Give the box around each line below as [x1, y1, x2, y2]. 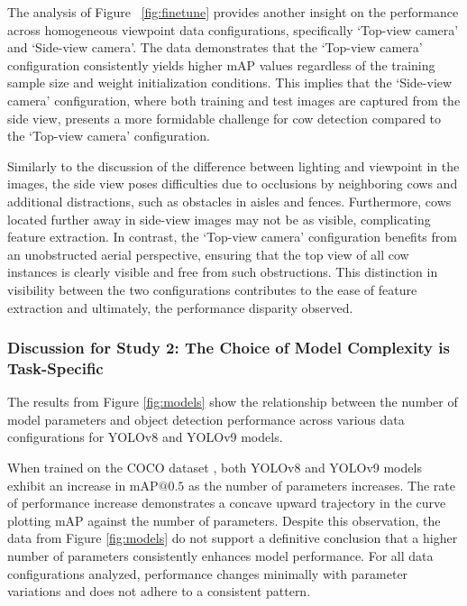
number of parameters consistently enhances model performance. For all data [7, 546, 434, 565]
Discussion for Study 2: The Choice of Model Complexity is [7, 336, 450, 359]
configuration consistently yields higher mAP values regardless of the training [7, 55, 435, 74]
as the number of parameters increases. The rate [188, 475, 456, 494]
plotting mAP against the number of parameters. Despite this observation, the [7, 510, 441, 529]
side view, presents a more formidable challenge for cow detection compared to [7, 108, 442, 127]
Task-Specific [7, 356, 104, 379]
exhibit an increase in [7, 475, 126, 494]
